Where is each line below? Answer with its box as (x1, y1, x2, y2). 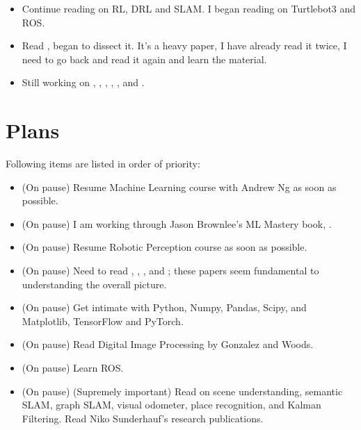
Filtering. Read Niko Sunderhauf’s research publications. (22, 411, 264, 425)
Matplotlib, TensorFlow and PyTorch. (22, 313, 184, 328)
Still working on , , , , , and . (22, 75, 145, 90)
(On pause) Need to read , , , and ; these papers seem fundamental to (22, 263, 319, 278)
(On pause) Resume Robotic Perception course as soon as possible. (22, 240, 307, 254)
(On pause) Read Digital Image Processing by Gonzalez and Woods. (22, 337, 314, 352)
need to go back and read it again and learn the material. (22, 51, 267, 66)
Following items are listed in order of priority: (6, 156, 200, 171)
